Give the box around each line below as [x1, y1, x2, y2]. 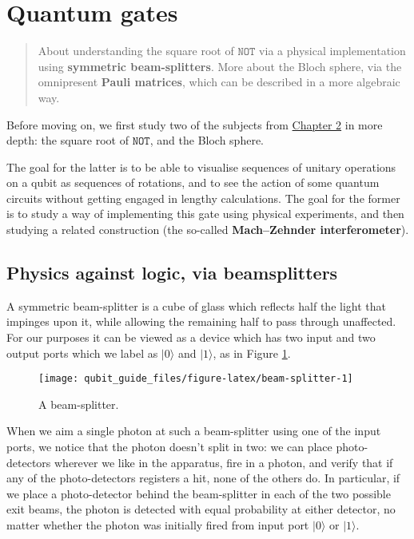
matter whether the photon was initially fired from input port [6, 517, 309, 533]
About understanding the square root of [38, 42, 234, 59]
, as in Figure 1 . [213, 344, 291, 361]
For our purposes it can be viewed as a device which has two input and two [6, 329, 376, 346]
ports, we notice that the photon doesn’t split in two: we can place [6, 438, 332, 455]
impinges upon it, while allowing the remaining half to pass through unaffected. [6, 313, 396, 330]
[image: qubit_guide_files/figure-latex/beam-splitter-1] [38, 373, 353, 385]
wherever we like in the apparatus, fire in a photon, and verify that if [54, 454, 393, 470]
